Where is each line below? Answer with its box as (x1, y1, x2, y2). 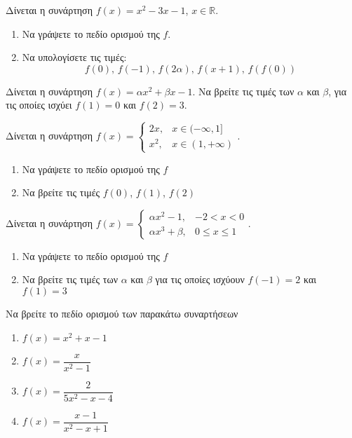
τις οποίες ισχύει (6, 97, 72, 112)
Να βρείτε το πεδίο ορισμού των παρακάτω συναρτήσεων (6, 306, 238, 320)
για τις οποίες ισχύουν (155, 272, 245, 287)
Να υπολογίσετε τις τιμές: (22, 50, 127, 64)
